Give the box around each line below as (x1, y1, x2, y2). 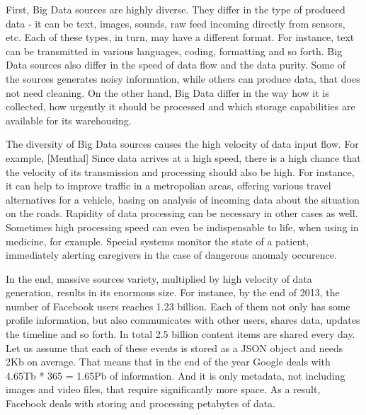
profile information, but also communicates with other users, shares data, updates (6, 312, 360, 327)
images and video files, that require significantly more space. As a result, (6, 382, 321, 397)
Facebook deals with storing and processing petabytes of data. (6, 396, 276, 411)
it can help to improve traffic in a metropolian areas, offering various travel (6, 178, 331, 193)
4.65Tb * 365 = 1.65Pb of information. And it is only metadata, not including (6, 368, 345, 382)
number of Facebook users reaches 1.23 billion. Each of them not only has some (6, 298, 350, 313)
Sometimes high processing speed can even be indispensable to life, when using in (6, 219, 359, 234)
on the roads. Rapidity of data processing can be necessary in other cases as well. (6, 206, 358, 221)
